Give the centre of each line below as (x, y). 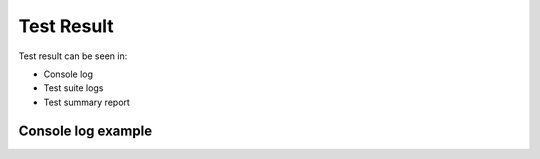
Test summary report (86, 102)
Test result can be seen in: (73, 56)
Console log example (85, 130)
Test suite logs (73, 88)
